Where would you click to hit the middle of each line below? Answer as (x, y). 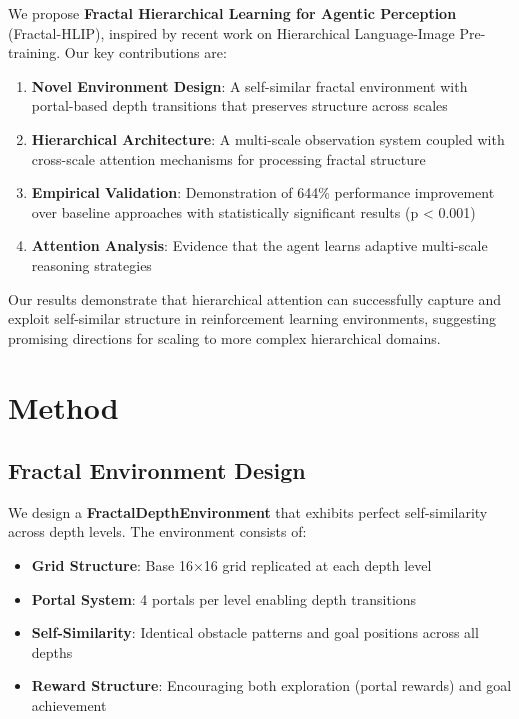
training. (34, 52)
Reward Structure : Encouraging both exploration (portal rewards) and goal (271, 685)
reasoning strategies (91, 264)
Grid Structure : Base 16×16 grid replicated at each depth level (231, 565)
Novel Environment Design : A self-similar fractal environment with (249, 85)
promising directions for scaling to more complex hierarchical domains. (224, 337)
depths (52, 651)
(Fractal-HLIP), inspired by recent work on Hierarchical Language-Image (231, 32)
